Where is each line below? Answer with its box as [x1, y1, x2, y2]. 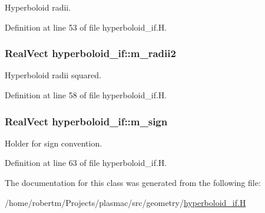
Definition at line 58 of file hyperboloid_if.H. [5, 89, 167, 101]
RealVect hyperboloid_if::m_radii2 [5, 46, 176, 61]
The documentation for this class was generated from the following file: [5, 177, 261, 188]
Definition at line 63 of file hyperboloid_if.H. [5, 157, 167, 169]
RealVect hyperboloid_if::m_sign [5, 114, 168, 128]
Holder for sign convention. [5, 137, 102, 149]
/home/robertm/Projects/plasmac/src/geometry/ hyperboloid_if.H [5, 196, 246, 208]
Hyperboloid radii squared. [5, 69, 101, 81]
